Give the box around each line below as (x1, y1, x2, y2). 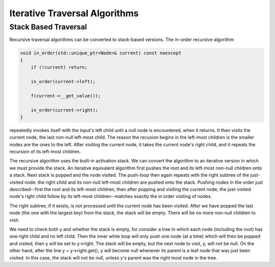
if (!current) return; (31, 64, 88, 71)
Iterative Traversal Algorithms (9, 8, 139, 19)
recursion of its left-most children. (9, 149, 81, 155)
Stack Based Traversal (9, 22, 87, 31)
